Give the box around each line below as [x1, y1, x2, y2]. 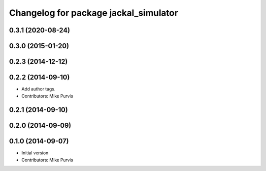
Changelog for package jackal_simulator [9, 7, 178, 18]
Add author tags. [21, 86, 56, 92]
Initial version [21, 150, 49, 156]
